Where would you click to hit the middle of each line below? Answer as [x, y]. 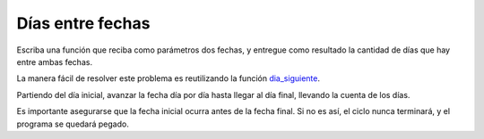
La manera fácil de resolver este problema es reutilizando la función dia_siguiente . [168, 78]
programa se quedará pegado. [73, 124]
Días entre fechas [83, 23]
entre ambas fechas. [55, 61]
